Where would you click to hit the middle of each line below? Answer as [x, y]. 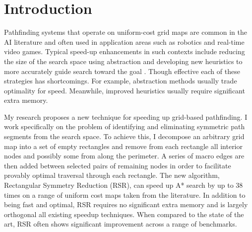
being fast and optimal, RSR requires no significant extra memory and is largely [126, 204]
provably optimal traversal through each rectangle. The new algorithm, [112, 175]
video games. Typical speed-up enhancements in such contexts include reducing [125, 51]
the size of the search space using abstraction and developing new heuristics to [123, 61]
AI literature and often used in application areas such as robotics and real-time [124, 41]
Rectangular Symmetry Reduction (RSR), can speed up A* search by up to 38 [124, 185]
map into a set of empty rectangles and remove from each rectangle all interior [123, 146]
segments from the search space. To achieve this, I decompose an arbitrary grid [124, 136]
